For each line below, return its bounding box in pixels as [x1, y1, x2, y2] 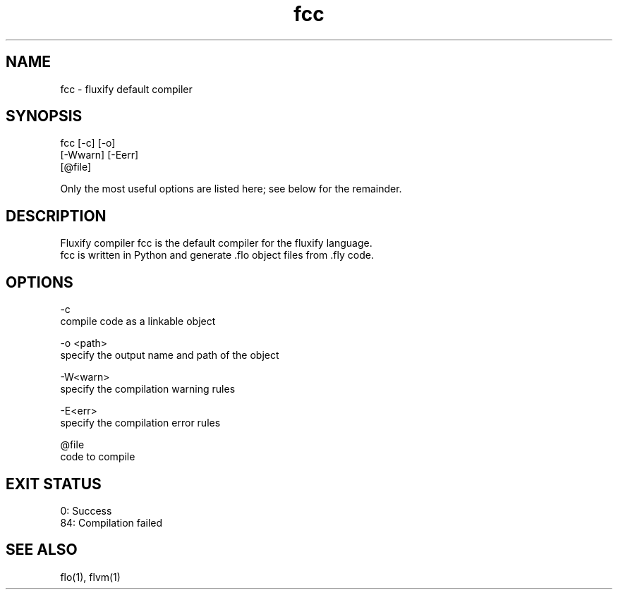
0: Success [60, 504, 112, 517]
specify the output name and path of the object [60, 349, 279, 362]
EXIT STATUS [6, 474, 102, 493]
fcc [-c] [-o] [60, 137, 116, 149]
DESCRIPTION [6, 207, 107, 225]
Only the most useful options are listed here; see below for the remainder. [60, 183, 402, 195]
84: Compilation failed [60, 516, 163, 529]
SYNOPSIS [6, 107, 83, 125]
